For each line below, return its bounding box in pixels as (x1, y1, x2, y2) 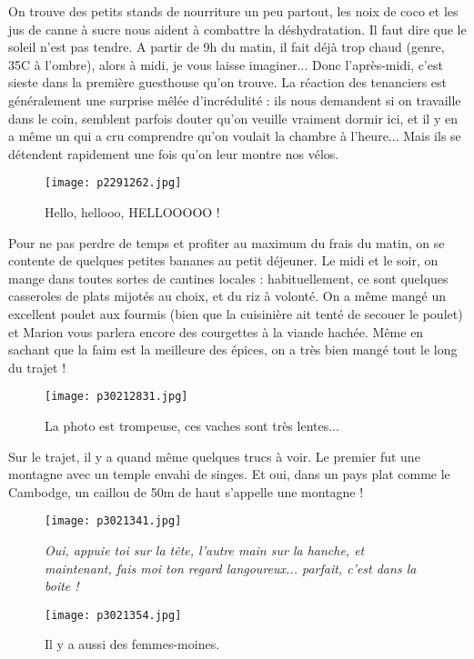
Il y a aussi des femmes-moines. (45, 634, 220, 654)
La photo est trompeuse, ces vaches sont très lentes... (45, 416, 339, 434)
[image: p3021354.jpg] (45, 608, 182, 622)
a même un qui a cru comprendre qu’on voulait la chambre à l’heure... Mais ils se (8, 126, 461, 145)
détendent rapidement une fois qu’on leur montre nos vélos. (8, 144, 339, 163)
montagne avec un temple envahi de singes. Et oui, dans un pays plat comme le (8, 464, 450, 484)
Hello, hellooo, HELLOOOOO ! (45, 203, 220, 221)
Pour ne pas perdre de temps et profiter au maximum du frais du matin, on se (8, 233, 445, 252)
